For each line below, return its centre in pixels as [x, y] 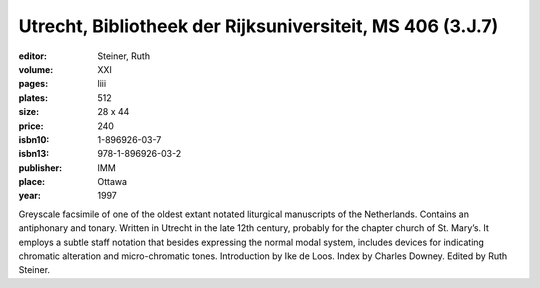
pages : [33, 84]
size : [29, 112]
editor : [32, 56]
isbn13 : [34, 154]
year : [30, 196]
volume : [36, 69]
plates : [33, 97]
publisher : [40, 167]
